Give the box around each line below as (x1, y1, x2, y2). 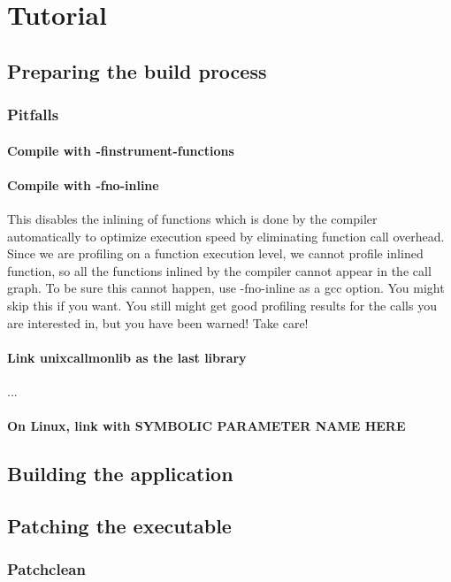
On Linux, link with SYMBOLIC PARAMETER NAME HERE (7, 417, 406, 435)
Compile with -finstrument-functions (7, 141, 234, 159)
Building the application (7, 460, 233, 487)
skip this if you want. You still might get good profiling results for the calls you (7, 295, 437, 314)
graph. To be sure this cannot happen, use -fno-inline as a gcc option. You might (7, 279, 445, 297)
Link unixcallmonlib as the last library (7, 348, 247, 366)
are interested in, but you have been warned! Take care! (7, 313, 309, 332)
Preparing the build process (7, 57, 267, 84)
